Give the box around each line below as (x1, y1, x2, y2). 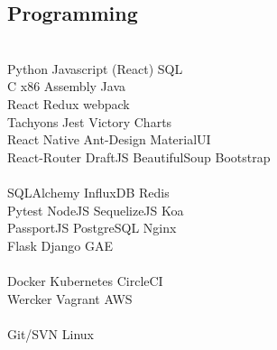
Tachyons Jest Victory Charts (7, 112, 172, 131)
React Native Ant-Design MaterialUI (7, 130, 211, 149)
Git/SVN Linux (7, 324, 94, 343)
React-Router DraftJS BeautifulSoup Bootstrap (7, 147, 271, 166)
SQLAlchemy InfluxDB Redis (7, 182, 170, 201)
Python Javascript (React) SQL (7, 59, 183, 78)
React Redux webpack (7, 94, 130, 113)
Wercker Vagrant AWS (7, 289, 133, 308)
